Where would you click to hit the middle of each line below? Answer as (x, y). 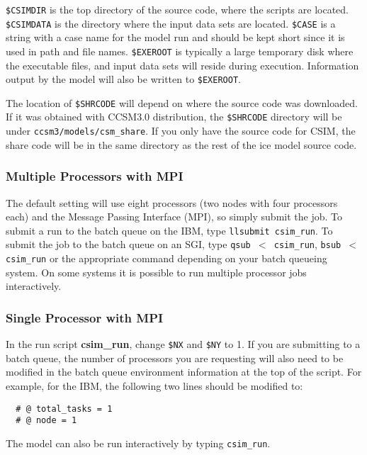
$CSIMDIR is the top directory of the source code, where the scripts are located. (177, 9)
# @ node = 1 (46, 421)
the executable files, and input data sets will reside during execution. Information (182, 65)
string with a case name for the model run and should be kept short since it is (175, 37)
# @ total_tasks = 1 (64, 409)
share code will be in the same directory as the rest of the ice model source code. (181, 144)
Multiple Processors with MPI (95, 176)
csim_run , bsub (307, 244)
